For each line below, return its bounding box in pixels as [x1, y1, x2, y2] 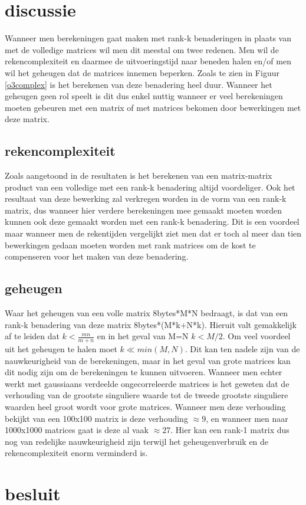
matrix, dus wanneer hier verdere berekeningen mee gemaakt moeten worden [5, 204, 282, 216]
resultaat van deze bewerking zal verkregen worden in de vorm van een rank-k [5, 192, 287, 205]
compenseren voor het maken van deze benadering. [5, 250, 189, 263]
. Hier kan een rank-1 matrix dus [170, 424, 289, 436]
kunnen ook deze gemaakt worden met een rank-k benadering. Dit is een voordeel [5, 215, 300, 228]
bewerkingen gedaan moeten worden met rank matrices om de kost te [5, 238, 256, 251]
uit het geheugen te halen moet [5, 343, 117, 355]
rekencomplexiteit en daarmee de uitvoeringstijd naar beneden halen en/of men [5, 55, 291, 67]
